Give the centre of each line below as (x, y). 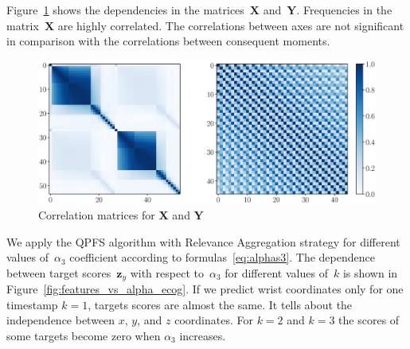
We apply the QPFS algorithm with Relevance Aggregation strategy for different (203, 241)
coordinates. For (214, 320)
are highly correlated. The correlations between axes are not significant (231, 25)
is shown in (370, 272)
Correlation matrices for (97, 214)
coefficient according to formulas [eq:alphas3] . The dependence (222, 257)
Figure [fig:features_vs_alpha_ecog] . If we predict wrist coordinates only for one (205, 289)
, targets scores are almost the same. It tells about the (220, 304)
